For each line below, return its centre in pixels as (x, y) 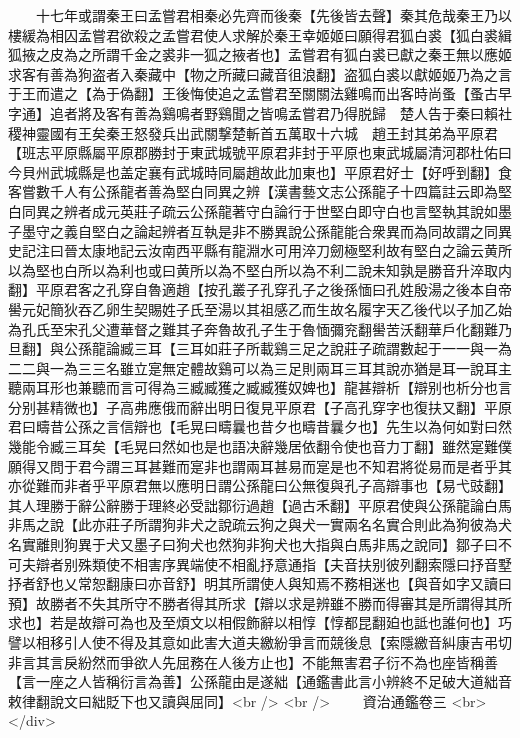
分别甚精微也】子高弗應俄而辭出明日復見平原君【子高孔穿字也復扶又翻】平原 (260, 406)
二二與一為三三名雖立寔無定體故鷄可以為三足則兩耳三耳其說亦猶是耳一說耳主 (260, 367)
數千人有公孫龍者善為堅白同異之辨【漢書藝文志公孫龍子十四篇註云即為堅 (273, 191)
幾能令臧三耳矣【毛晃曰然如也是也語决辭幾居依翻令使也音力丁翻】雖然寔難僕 (260, 446)
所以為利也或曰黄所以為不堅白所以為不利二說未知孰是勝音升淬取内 (294, 269)
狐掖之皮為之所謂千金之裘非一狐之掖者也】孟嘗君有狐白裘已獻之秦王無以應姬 (260, 54)
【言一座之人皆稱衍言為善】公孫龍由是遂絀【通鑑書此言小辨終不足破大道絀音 (260, 681)
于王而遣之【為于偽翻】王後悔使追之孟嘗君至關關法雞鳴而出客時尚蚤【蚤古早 (260, 93)
